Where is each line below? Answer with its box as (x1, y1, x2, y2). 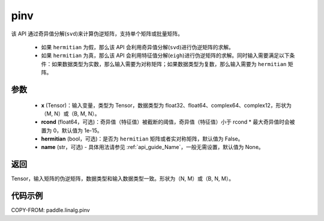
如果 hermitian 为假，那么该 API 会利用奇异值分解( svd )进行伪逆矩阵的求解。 (41, 43, 234, 50)
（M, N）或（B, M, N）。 (41, 110, 100, 117)
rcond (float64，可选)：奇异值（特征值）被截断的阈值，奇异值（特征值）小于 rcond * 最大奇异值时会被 (41, 118, 295, 126)
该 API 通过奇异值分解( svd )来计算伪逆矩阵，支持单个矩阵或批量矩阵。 (11, 30, 183, 37)
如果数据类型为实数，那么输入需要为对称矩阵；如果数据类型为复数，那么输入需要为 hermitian (51, 60, 287, 67)
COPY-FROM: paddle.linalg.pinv (11, 207, 90, 214)
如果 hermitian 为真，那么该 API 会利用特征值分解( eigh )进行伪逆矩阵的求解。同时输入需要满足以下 (41, 52, 290, 59)
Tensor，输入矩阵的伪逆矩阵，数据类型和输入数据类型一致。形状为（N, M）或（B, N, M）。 (11, 175, 234, 183)
